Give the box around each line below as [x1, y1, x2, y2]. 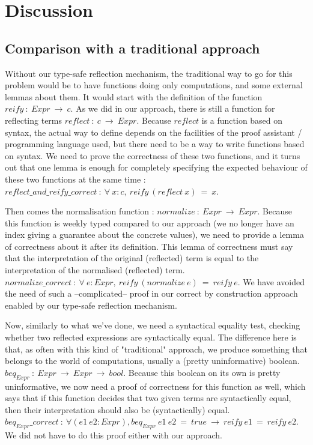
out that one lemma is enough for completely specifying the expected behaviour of [5, 161, 308, 174]
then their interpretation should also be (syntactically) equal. [5, 403, 230, 416]
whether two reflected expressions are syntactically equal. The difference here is [5, 331, 297, 344]
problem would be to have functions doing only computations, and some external [5, 79, 303, 91]
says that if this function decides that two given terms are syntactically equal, [5, 392, 291, 404]
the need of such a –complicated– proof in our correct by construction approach [5, 287, 298, 300]
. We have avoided [237, 275, 305, 288]
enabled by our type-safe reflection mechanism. [5, 298, 177, 311]
